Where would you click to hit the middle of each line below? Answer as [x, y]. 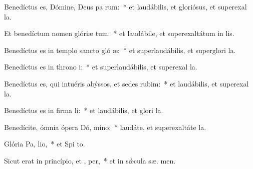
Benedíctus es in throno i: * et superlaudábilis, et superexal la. [101, 67]
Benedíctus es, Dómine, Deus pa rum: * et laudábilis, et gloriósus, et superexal [125, 6]
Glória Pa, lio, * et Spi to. [45, 144]
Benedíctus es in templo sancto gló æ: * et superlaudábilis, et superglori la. [120, 50]
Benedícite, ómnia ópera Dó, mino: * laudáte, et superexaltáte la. [105, 127]
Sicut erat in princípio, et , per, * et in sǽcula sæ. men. [90, 160]
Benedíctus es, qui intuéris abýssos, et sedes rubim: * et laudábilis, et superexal [126, 83]
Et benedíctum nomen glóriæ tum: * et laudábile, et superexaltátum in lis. [119, 33]
